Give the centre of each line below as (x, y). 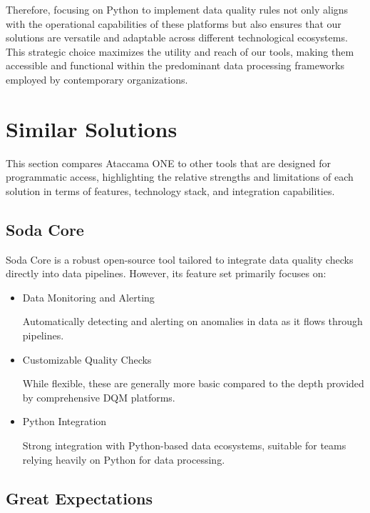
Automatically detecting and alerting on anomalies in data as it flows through (192, 321)
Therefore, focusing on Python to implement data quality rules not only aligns (177, 9)
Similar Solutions (92, 128)
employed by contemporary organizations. (97, 79)
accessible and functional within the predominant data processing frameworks (175, 65)
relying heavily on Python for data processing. (124, 459)
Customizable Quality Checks (87, 359)
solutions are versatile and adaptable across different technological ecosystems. (177, 38)
